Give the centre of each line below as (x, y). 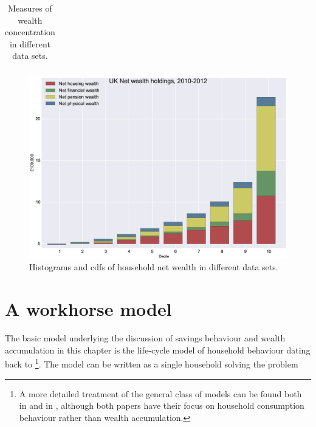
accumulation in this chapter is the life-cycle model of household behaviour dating (158, 350)
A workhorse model (88, 309)
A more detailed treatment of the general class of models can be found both (160, 393)
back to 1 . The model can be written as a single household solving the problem (152, 363)
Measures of (30, 8)
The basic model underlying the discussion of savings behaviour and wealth (145, 338)
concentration (30, 32)
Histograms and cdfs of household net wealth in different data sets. (154, 267)
